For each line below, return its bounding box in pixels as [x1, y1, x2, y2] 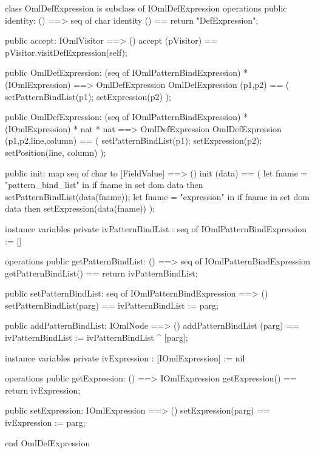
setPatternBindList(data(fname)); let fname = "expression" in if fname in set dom [5, 190, 310, 203]
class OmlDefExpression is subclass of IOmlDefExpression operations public [5, 2, 287, 14]
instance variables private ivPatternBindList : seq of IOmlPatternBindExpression [5, 222, 307, 235]
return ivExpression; [5, 383, 81, 396]
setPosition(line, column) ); [5, 146, 106, 158]
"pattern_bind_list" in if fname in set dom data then [5, 178, 203, 191]
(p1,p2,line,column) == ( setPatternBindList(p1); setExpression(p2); [5, 134, 262, 147]
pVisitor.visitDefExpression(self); [5, 45, 127, 58]
